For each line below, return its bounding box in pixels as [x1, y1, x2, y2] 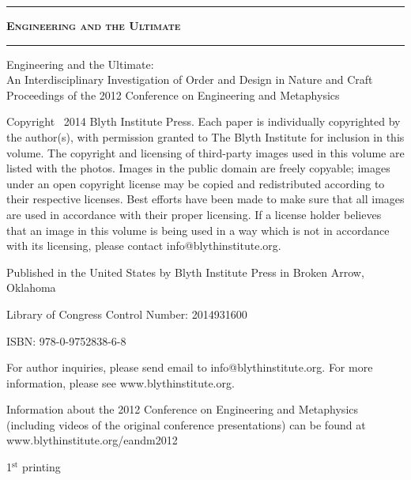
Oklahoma [6, 279, 56, 296]
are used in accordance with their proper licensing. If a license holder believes [6, 206, 382, 222]
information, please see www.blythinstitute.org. [6, 374, 235, 391]
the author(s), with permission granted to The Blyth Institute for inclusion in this [6, 128, 405, 145]
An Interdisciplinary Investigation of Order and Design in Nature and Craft [6, 71, 373, 88]
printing [22, 459, 61, 475]
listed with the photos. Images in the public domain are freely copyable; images [6, 160, 390, 176]
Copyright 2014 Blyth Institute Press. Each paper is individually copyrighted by [6, 113, 401, 130]
